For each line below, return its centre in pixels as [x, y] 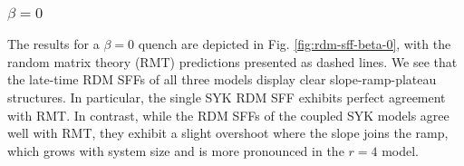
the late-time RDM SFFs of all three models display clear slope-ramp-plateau [222, 79]
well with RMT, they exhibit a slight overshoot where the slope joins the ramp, [228, 133]
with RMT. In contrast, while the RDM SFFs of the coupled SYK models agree [228, 115]
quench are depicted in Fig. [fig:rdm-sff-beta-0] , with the [295, 44]
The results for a [53, 44]
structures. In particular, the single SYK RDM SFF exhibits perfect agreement [227, 98]
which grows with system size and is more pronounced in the [176, 150]
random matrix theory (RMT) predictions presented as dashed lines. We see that [232, 61]
